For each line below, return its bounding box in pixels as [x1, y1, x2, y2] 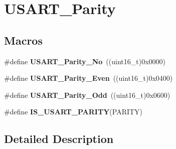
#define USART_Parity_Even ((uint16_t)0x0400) [4, 73, 173, 83]
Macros [4, 32, 43, 48]
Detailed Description [4, 131, 114, 146]
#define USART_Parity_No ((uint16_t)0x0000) [4, 56, 165, 66]
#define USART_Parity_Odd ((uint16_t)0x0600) [4, 89, 170, 100]
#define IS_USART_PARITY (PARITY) [4, 106, 143, 117]
